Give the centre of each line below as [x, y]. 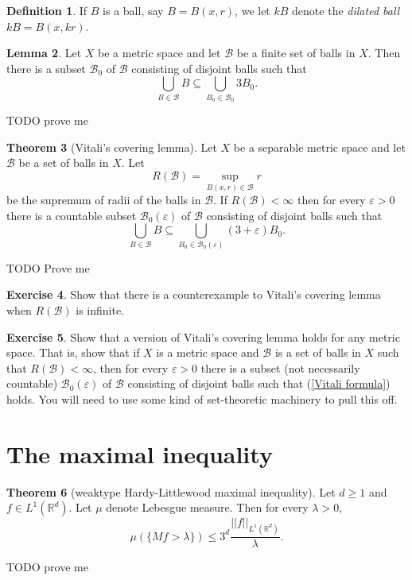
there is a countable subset [72, 215]
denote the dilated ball [346, 10]
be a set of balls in [64, 162]
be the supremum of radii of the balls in [104, 200]
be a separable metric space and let [319, 147]
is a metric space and [208, 352]
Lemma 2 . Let [44, 53]
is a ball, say [133, 10]
